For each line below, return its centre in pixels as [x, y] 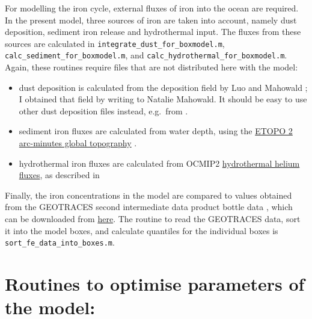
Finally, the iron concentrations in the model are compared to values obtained [148, 195]
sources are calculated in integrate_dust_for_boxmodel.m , [115, 43]
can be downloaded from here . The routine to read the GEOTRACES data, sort [153, 219]
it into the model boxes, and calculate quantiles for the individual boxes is [142, 230]
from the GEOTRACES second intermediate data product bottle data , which [149, 207]
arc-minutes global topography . [78, 143]
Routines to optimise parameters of [155, 284]
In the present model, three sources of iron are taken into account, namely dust [151, 20]
